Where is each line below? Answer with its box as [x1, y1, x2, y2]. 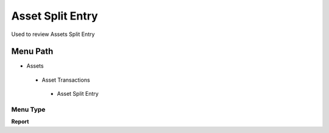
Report [11, 118, 29, 125]
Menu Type [11, 106, 46, 113]
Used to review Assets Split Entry [11, 31, 95, 38]
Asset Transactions [41, 76, 91, 84]
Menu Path [11, 46, 54, 57]
